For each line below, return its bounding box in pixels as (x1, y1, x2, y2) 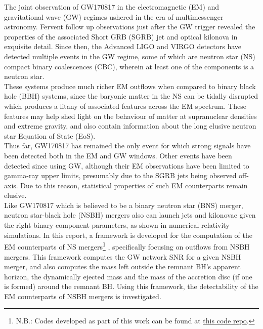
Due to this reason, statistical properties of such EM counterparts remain (20, 180, 248, 190)
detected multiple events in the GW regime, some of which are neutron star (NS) (4, 51, 255, 61)
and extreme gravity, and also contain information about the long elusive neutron (4, 120, 256, 131)
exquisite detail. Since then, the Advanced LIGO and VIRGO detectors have (4, 41, 241, 52)
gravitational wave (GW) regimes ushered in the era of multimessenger (4, 11, 224, 22)
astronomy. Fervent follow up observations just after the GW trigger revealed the (4, 21, 255, 32)
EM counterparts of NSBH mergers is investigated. (4, 291, 161, 301)
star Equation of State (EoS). (4, 130, 96, 141)
